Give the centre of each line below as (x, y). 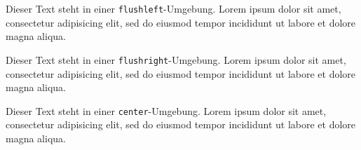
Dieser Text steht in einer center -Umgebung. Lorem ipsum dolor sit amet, (166, 110)
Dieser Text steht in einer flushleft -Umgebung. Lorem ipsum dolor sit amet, (173, 8)
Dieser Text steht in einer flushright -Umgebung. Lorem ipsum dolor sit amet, (176, 59)
